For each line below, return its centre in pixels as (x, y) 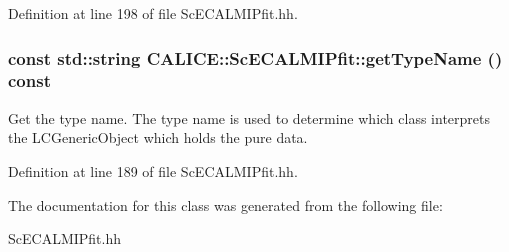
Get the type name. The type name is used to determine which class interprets (249, 117)
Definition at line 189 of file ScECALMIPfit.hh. (153, 170)
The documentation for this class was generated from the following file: (225, 204)
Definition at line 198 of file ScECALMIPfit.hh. (153, 13)
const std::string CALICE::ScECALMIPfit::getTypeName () (255, 57)
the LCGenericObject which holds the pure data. (158, 137)
